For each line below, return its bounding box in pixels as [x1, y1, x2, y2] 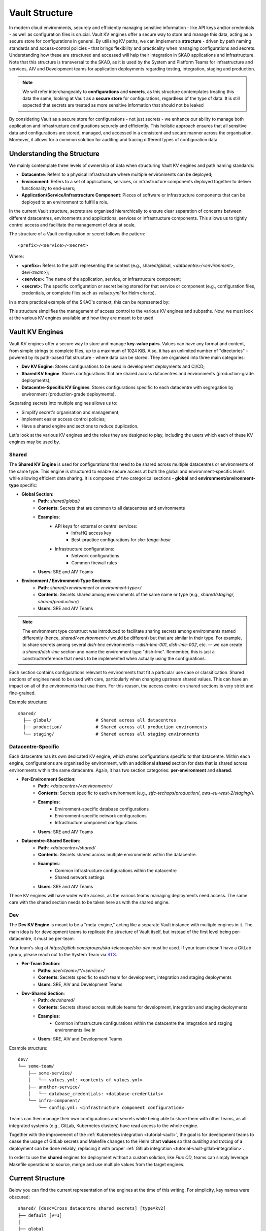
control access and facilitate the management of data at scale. [9, 222, 136, 228]
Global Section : [21, 491, 54, 497]
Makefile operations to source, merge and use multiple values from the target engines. [9, 1161, 185, 1167]
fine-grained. [9, 690, 36, 696]
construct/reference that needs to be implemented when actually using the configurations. [22, 655, 206, 662]
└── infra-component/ [28, 1098, 81, 1103]
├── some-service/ [28, 1070, 73, 1076]
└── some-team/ [18, 1064, 55, 1069]
